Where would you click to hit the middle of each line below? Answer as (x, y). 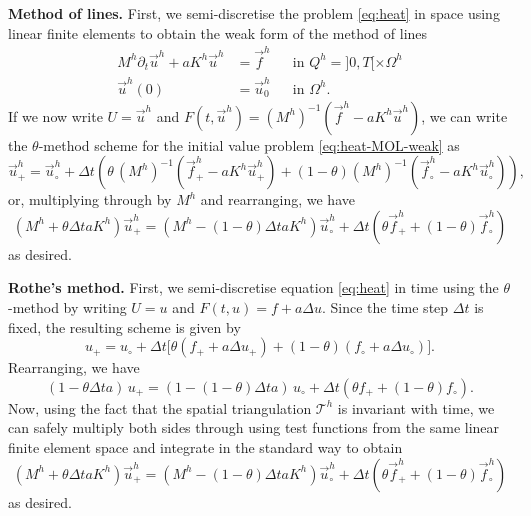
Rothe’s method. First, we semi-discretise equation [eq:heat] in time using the (253, 287)
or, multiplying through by (90, 199)
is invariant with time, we (416, 407)
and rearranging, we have (277, 199)
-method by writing (67, 307)
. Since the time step (385, 307)
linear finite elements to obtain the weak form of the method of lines (218, 32)
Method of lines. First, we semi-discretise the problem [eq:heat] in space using (254, 13)
